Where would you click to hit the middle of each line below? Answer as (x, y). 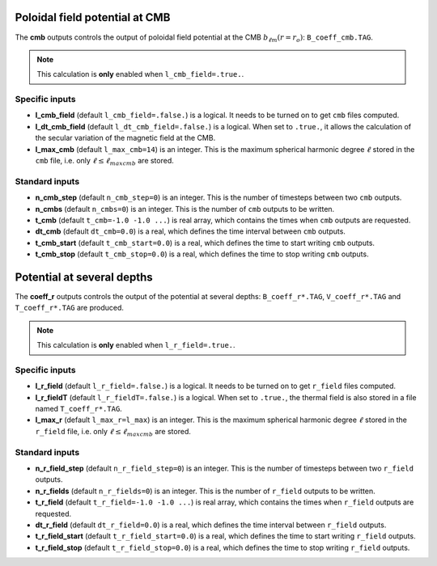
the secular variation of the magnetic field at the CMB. (125, 138)
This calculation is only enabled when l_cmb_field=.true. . (140, 74)
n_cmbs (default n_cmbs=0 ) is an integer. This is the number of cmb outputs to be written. (185, 209)
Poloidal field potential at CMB (93, 17)
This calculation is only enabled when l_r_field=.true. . (136, 345)
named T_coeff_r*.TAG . (79, 409)
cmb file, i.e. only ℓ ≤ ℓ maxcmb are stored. (104, 162)
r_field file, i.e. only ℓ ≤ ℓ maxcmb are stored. (113, 432)
